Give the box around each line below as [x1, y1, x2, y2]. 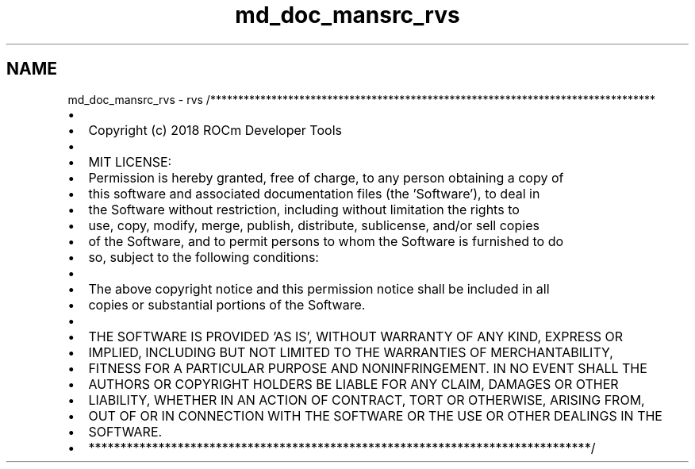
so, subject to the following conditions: [88, 248, 319, 265]
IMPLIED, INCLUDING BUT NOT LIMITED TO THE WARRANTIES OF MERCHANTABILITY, [88, 344, 613, 360]
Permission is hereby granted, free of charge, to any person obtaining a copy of [88, 169, 564, 186]
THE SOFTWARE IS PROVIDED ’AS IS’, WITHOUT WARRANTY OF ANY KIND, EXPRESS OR [88, 328, 623, 344]
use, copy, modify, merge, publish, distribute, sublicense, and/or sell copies [88, 217, 539, 233]
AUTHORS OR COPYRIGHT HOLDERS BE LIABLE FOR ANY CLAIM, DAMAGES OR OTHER [88, 375, 619, 392]
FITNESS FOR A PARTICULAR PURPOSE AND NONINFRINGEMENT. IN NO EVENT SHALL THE [88, 359, 647, 376]
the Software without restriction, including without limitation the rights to [88, 201, 520, 217]
